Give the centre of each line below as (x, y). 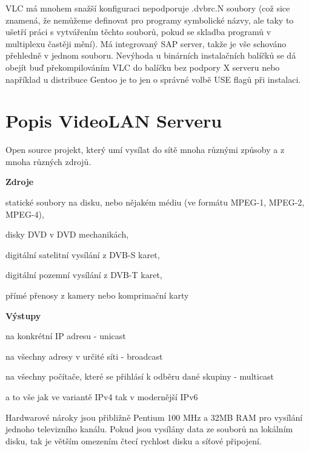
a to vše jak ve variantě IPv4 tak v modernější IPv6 (102, 397)
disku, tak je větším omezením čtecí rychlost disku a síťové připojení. (134, 440)
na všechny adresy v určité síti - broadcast (84, 356)
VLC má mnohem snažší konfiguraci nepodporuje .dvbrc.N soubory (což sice (148, 8)
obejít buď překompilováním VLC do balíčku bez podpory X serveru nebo (143, 67)
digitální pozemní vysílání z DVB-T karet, (84, 275)
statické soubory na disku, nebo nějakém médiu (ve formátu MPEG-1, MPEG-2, (155, 202)
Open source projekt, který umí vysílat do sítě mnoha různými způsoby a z (145, 150)
